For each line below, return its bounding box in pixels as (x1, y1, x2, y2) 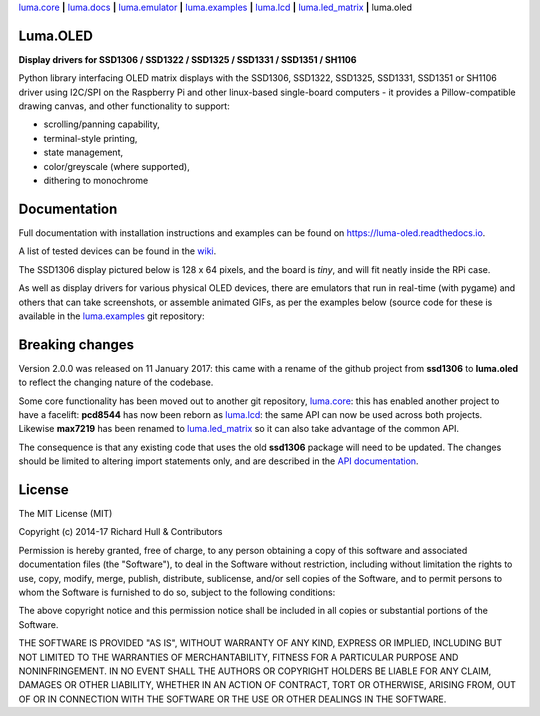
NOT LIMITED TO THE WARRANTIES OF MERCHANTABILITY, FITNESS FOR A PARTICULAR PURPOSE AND (18, 651, 459, 663)
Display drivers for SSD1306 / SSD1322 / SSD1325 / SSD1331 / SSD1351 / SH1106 (18, 53, 357, 65)
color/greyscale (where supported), (43, 160, 190, 172)
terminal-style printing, (43, 132, 138, 144)
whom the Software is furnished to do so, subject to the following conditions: (18, 586, 336, 598)
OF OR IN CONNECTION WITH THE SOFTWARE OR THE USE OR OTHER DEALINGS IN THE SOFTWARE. (18, 693, 447, 705)
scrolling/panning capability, (43, 118, 160, 130)
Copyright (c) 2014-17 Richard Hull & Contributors (18, 526, 223, 538)
